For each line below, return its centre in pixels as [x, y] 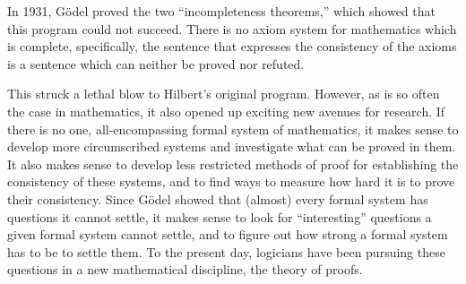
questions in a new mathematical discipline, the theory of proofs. [185, 269]
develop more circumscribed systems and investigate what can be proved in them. [232, 146]
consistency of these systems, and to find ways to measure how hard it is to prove [231, 181]
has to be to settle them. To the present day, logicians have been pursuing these [226, 251]
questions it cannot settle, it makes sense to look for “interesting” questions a [220, 216]
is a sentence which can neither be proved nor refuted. [156, 63]
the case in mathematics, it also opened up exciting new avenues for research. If [226, 111]
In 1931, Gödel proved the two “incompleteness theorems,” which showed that [221, 11]
